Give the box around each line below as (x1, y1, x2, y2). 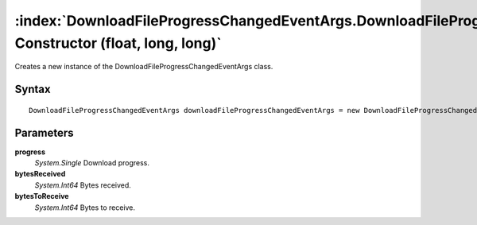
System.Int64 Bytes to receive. (34, 203, 135, 212)
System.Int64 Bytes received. (34, 180, 131, 190)
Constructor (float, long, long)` (14, 34, 222, 52)
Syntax (14, 83, 51, 96)
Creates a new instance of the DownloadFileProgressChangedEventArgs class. (14, 62, 273, 72)
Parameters (14, 126, 74, 139)
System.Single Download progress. (34, 158, 150, 168)
